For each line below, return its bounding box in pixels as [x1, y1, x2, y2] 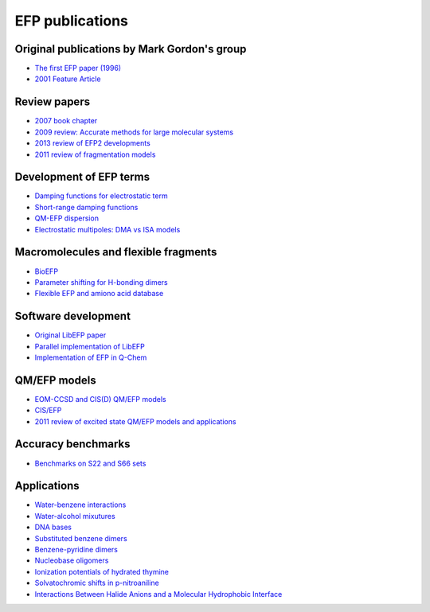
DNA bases [34, 522, 72, 532]
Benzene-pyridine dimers [34, 545, 119, 555]
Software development [14, 310, 131, 323]
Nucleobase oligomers [34, 555, 109, 565]
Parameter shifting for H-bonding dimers [34, 277, 168, 287]
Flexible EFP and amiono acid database [34, 289, 164, 298]
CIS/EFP [34, 406, 62, 415]
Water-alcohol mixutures [34, 511, 115, 520]
